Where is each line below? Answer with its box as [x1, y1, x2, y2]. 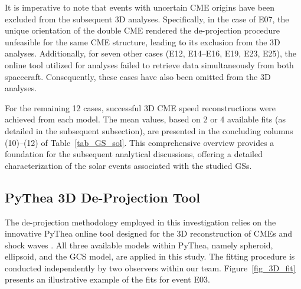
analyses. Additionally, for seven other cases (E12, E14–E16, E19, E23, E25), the [5, 47, 296, 59]
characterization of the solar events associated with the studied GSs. [5, 159, 252, 171]
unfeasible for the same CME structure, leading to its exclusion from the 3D [5, 35, 280, 48]
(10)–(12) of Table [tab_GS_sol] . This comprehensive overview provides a [5, 136, 274, 148]
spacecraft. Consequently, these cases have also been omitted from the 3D [5, 70, 271, 82]
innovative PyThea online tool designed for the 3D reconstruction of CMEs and [5, 227, 293, 240]
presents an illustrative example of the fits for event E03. [5, 273, 210, 285]
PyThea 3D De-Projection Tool [5, 188, 200, 206]
